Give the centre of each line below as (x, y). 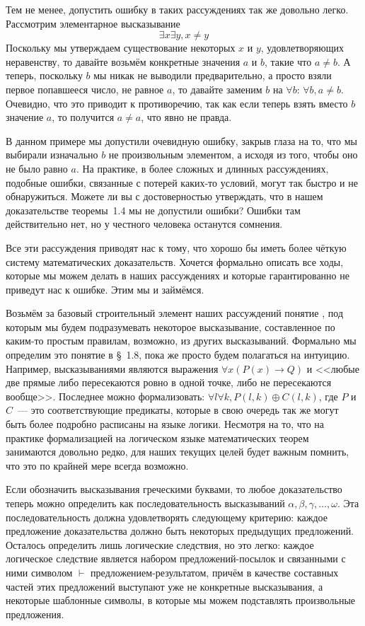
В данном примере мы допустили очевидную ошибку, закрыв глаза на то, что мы (181, 140)
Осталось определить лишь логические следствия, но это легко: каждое (160, 544)
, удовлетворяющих (302, 48)
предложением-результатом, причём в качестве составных (215, 572)
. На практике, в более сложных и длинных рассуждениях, (202, 168)
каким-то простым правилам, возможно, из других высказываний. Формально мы (181, 341)
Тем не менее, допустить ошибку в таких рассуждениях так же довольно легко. (177, 9)
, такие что (288, 61)
